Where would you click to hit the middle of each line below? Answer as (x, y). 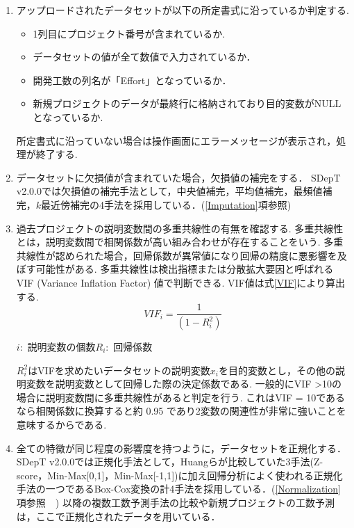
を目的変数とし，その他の (277, 370)
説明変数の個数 (61, 346)
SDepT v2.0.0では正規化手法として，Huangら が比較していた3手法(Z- (170, 462)
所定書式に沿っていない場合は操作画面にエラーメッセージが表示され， (176, 140)
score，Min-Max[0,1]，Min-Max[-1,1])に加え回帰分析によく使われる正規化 (179, 475)
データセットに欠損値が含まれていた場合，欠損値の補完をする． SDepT (178, 177)
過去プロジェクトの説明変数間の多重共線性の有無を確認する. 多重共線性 (180, 228)
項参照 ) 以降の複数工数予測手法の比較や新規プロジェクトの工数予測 (175, 502)
